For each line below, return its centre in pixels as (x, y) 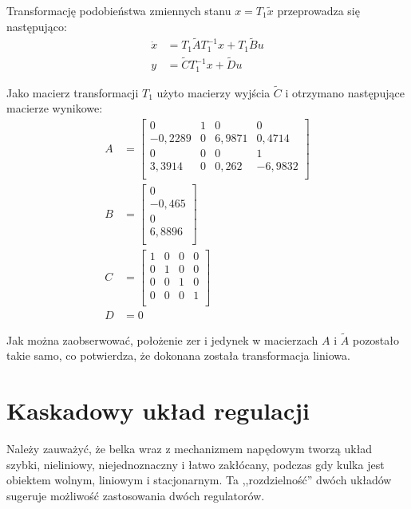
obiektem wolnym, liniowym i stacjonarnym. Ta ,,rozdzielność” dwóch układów (199, 480)
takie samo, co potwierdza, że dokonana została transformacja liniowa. (178, 355)
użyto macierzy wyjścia (213, 92)
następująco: (37, 26)
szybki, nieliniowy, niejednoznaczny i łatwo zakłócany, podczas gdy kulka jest (196, 464)
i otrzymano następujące (345, 92)
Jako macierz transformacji (73, 92)
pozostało (376, 339)
